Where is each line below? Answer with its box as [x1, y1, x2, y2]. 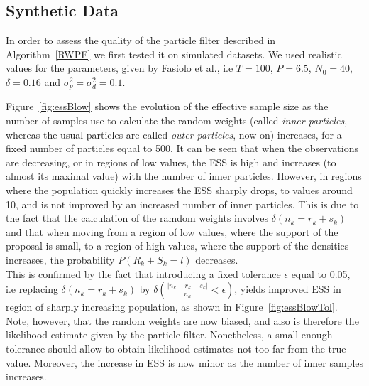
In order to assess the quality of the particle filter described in [6, 33, 276, 48]
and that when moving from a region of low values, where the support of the [6, 224, 338, 239]
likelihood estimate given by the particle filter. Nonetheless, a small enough [6, 327, 333, 342]
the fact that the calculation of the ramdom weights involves [6, 210, 269, 225]
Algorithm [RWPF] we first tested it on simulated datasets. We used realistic [6, 46, 342, 61]
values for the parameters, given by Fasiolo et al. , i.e [6, 60, 233, 75]
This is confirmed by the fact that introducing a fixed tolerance [6, 266, 281, 281]
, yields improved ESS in [234, 282, 341, 296]
